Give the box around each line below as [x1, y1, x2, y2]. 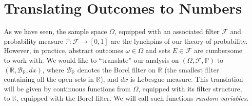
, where [42, 64, 64, 74]
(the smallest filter [164, 64, 219, 74]
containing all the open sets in [4, 74, 94, 84]
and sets [145, 45, 170, 55]
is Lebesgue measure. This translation [130, 74, 243, 84]
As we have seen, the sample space [4, 26, 107, 36]
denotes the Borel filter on [77, 64, 155, 74]
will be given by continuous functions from [4, 83, 131, 93]
